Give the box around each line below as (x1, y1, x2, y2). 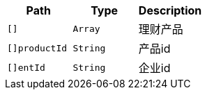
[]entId (7, 62, 45, 73)
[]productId (7, 42, 68, 53)
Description (138, 3, 202, 17)
